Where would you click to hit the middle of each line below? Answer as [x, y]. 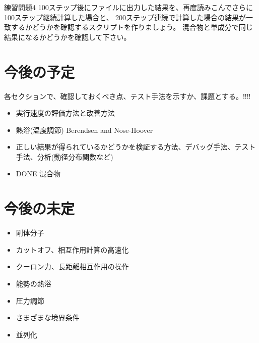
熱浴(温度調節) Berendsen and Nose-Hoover [84, 130]
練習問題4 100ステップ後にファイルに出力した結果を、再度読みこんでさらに [128, 7]
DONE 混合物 [38, 174]
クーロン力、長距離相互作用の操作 [72, 266]
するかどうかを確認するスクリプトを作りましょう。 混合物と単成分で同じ [132, 27]
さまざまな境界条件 [48, 317]
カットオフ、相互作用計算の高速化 [72, 249]
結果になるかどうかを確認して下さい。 [68, 37]
